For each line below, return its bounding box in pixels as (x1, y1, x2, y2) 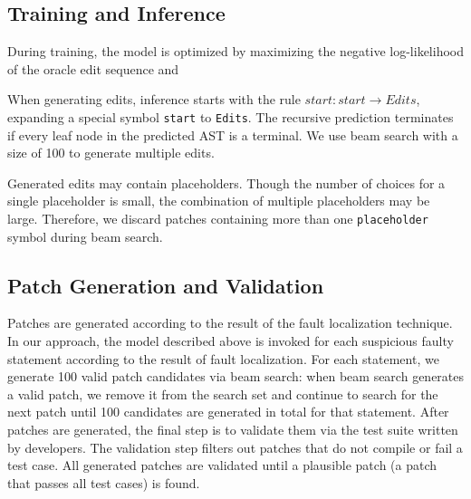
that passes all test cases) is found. (7, 473, 200, 492)
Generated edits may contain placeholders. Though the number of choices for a (7, 173, 446, 192)
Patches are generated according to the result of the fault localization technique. (7, 313, 453, 332)
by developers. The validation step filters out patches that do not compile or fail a (7, 437, 463, 456)
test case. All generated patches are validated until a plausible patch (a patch (7, 456, 437, 475)
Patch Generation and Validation (7, 271, 324, 299)
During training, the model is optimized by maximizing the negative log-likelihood (7, 42, 464, 61)
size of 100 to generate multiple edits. (7, 143, 215, 162)
